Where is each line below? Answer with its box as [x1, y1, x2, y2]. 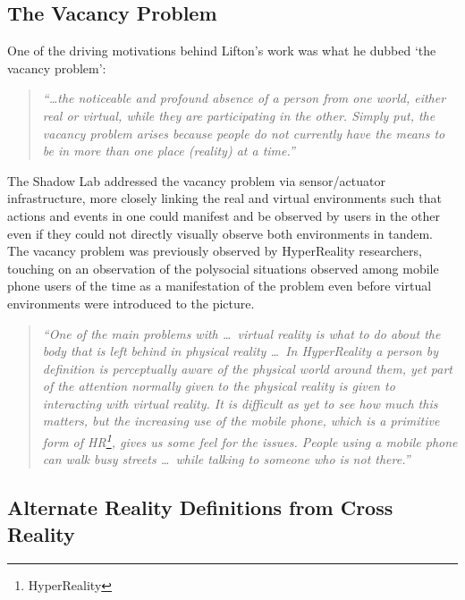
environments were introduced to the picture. [7, 293, 255, 312]
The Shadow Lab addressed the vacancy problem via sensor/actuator [7, 171, 385, 190]
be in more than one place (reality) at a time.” [42, 141, 295, 160]
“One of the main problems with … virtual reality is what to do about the [42, 324, 441, 342]
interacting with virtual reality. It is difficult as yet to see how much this [42, 393, 438, 412]
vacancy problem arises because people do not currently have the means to [42, 123, 445, 142]
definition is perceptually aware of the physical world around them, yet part [42, 359, 453, 377]
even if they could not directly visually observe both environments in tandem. [7, 224, 433, 242]
